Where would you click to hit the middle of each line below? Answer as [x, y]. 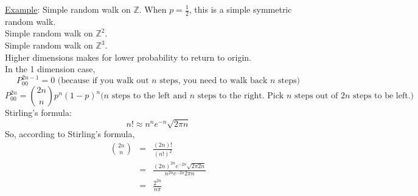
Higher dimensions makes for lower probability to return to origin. [128, 57]
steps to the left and [149, 96]
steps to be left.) [383, 96]
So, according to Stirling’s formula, [70, 134]
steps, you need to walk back [214, 81]
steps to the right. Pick [241, 96]
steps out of [316, 96]
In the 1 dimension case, [50, 69]
